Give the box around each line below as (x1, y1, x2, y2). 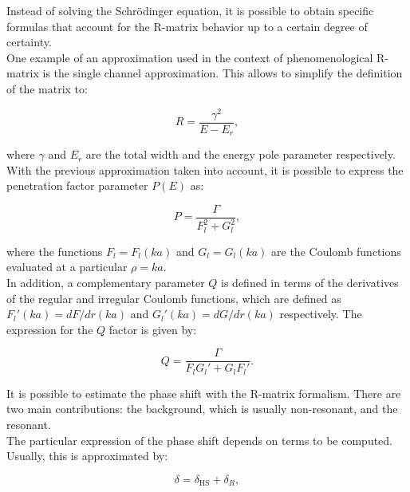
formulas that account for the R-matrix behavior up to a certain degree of (6, 18, 368, 34)
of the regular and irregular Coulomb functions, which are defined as (6, 289, 341, 306)
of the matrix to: (6, 80, 88, 96)
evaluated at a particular (6, 258, 128, 275)
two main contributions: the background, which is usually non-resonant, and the (6, 400, 398, 417)
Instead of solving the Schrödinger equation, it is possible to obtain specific (6, 2, 374, 18)
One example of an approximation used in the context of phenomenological (6, 49, 373, 65)
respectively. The (279, 305, 362, 322)
